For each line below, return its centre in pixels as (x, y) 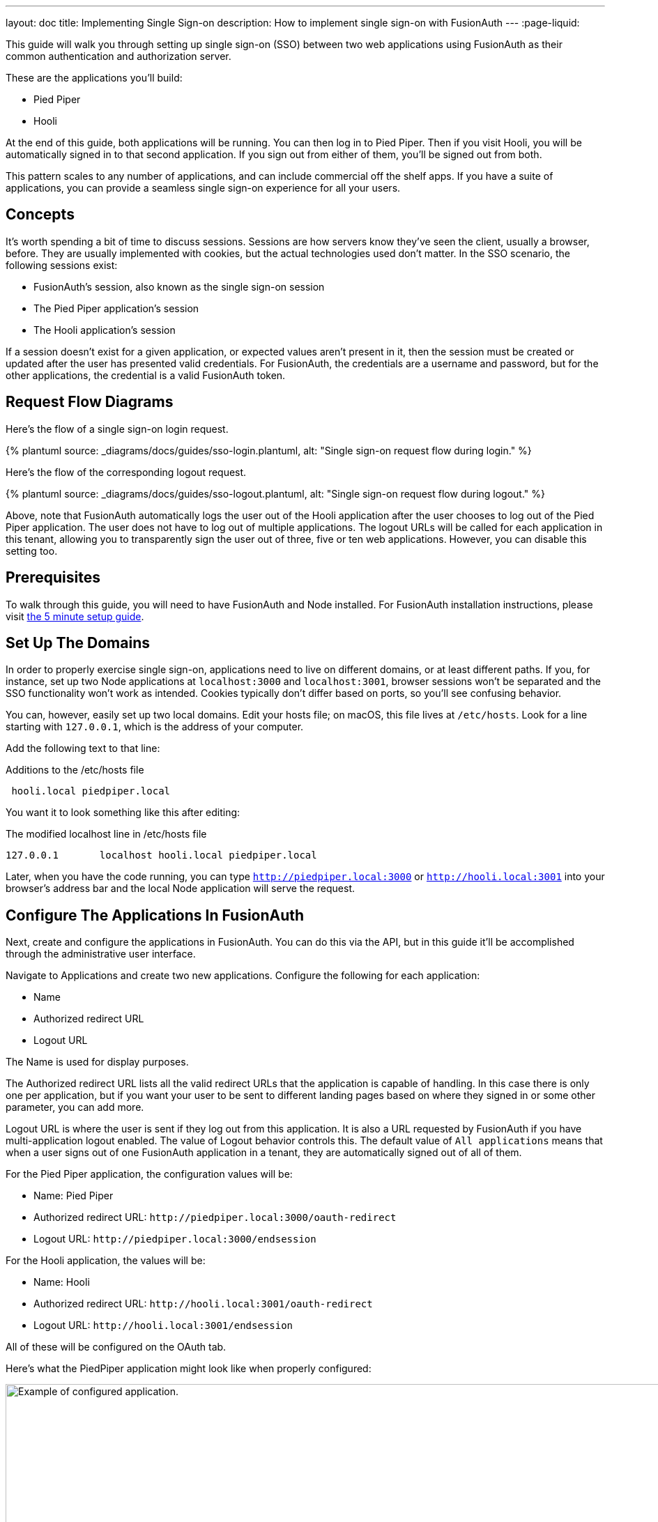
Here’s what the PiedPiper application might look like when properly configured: (189, 1369)
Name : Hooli (62, 1282)
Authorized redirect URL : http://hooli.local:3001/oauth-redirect (203, 1304)
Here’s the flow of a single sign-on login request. (117, 429)
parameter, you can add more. (75, 1107)
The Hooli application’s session (105, 330)
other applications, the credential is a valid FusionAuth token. (146, 375)
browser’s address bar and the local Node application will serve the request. (181, 889)
